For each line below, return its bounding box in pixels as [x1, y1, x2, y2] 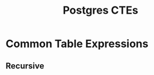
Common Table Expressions [5, 37, 149, 51]
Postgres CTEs [62, 4, 139, 17]
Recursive [5, 61, 45, 71]
